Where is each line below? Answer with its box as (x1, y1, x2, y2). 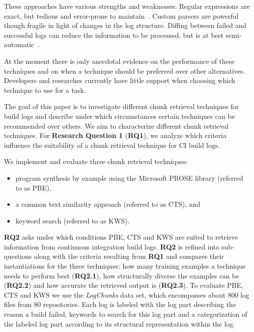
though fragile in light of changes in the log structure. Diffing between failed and (4, 20, 247, 30)
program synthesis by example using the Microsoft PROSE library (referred (15, 172, 244, 183)
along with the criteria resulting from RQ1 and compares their (34, 251, 224, 261)
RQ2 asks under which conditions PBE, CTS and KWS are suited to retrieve (4, 232, 238, 242)
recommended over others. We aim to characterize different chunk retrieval (4, 120, 228, 131)
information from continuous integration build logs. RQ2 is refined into (4, 241, 220, 251)
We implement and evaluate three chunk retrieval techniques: (4, 156, 188, 166)
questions (4, 251, 32, 261)
